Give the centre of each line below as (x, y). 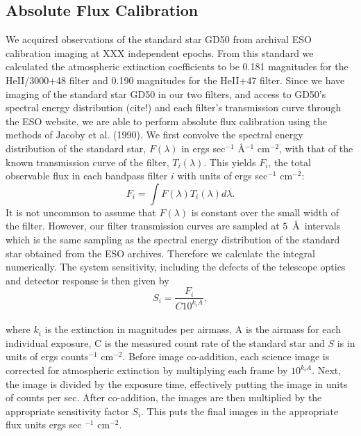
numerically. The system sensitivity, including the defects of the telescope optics (176, 267)
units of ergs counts (47, 356)
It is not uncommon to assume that (81, 212)
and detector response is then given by (87, 280)
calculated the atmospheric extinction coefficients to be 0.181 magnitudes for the (177, 66)
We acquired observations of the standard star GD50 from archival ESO (159, 39)
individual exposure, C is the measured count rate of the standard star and (165, 342)
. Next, (327, 370)
